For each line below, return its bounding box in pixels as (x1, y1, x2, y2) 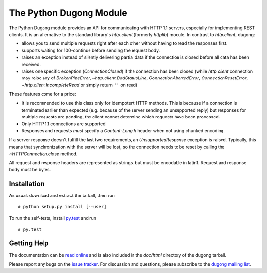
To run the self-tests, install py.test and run (9, 215, 96, 221)
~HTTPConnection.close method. (9, 151, 78, 156)
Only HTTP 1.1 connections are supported (21, 121, 106, 127)
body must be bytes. (9, 166, 51, 172)
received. (21, 61, 41, 67)
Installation (9, 179, 44, 188)
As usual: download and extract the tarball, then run (9, 193, 115, 198)
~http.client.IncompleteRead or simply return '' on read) (21, 82, 138, 88)
